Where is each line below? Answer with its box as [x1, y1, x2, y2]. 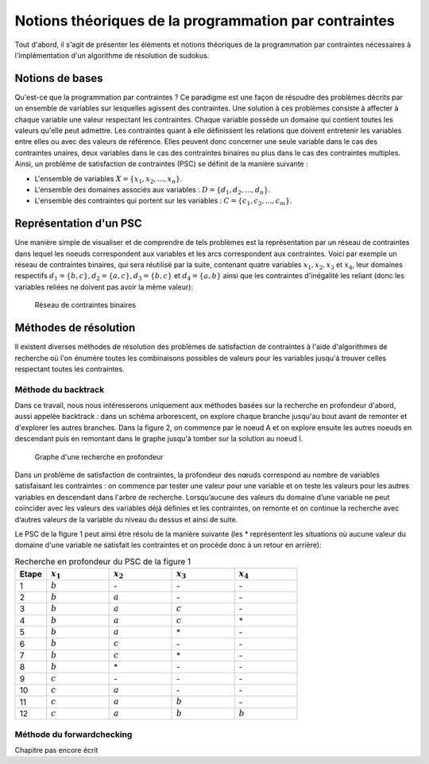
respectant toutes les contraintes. [14, 364, 125, 374]
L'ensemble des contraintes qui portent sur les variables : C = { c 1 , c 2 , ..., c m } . [34, 196, 292, 207]
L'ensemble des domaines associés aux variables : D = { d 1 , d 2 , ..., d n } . [34, 184, 271, 196]
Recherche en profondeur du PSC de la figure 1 [14, 556, 191, 567]
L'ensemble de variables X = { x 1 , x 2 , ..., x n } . [34, 173, 183, 185]
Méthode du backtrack [14, 384, 105, 395]
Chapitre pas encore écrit [14, 745, 99, 754]
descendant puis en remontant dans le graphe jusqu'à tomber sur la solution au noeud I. [14, 434, 303, 444]
